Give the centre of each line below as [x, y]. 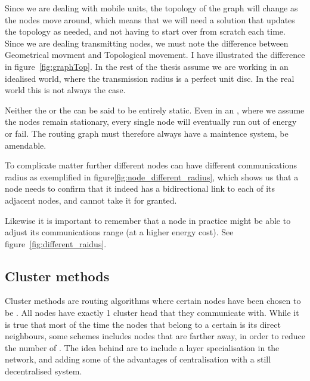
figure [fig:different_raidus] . [56, 243]
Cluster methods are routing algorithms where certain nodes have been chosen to [153, 301]
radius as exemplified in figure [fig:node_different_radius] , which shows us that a [152, 176]
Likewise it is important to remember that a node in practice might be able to [148, 220]
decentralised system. [44, 371]
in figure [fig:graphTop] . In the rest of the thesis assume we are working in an [147, 66]
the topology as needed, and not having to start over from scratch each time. [145, 31]
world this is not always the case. [65, 90]
